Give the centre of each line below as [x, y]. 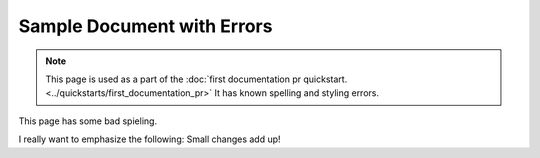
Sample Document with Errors [145, 26]
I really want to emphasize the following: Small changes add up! [149, 139]
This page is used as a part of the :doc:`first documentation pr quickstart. [196, 79]
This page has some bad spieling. [88, 121]
